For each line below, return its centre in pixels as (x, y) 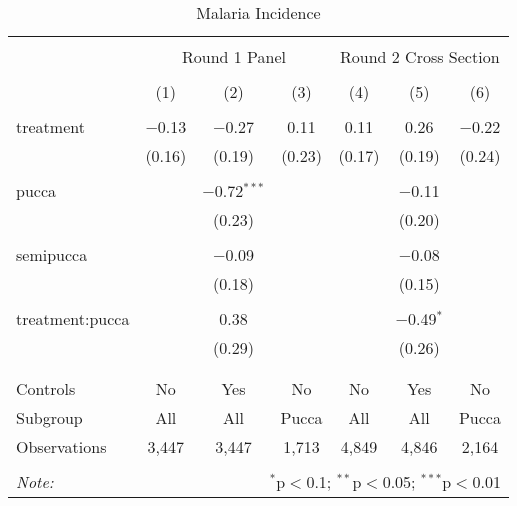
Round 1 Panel (233, 56)
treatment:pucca (73, 318)
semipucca (52, 254)
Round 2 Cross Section (419, 56)
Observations (61, 446)
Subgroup (49, 417)
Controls (46, 388)
